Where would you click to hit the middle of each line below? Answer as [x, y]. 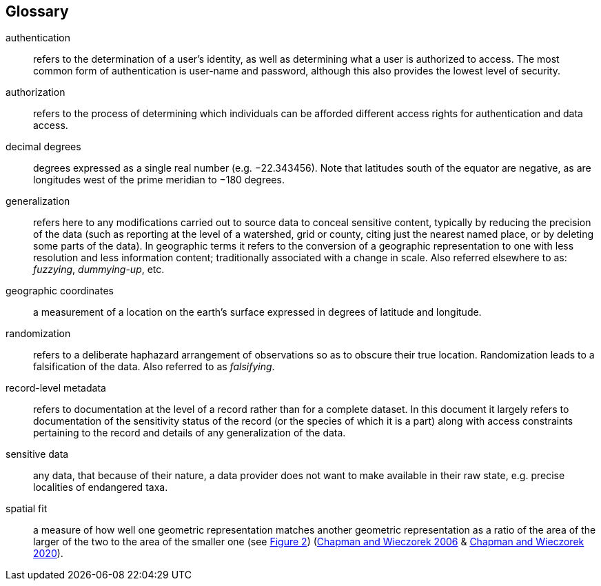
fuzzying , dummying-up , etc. [99, 270]
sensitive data [37, 454]
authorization [35, 92]
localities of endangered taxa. [101, 487]
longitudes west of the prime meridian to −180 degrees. [159, 180]
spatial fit [27, 509]
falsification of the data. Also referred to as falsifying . [154, 367]
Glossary [37, 11]
